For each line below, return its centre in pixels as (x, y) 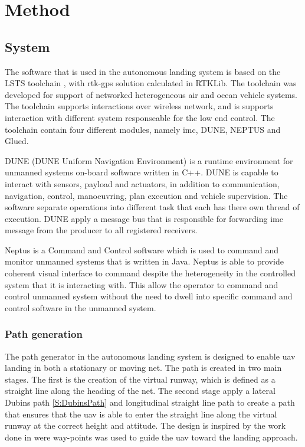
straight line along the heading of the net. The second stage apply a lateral (140, 391)
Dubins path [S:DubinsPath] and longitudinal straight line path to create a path (150, 402)
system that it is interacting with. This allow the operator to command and (142, 284)
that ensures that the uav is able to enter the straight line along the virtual (141, 414)
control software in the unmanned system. (81, 307)
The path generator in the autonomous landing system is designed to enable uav (150, 356)
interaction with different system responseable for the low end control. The (140, 117)
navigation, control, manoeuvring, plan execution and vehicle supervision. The (146, 195)
